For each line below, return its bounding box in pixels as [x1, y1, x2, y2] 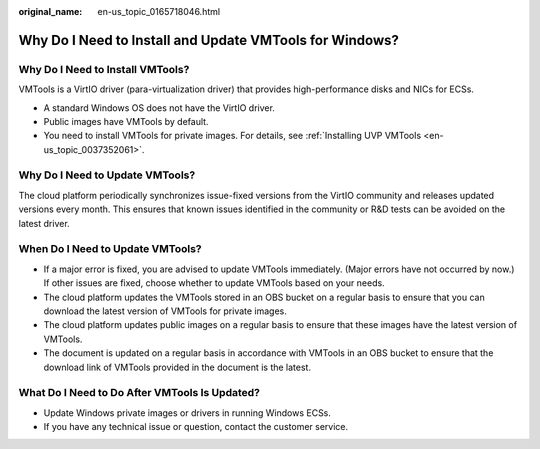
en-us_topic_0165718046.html [97, 6, 220, 17]
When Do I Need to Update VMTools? [18, 242, 202, 256]
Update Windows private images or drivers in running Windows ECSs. [43, 406, 332, 419]
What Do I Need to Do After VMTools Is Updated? [18, 386, 260, 400]
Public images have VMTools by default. [43, 115, 209, 127]
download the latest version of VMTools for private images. [43, 305, 287, 317]
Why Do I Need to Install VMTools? [18, 62, 190, 76]
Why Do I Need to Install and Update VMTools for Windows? [18, 31, 399, 49]
